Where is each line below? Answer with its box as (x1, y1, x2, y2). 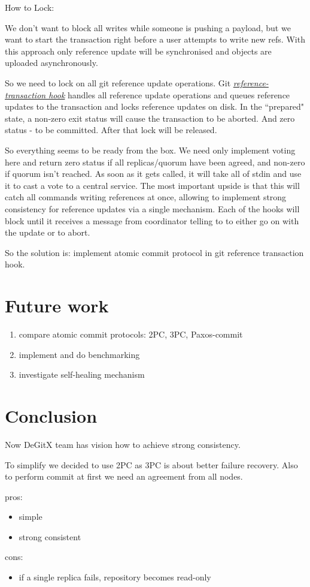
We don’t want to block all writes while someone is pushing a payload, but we (5, 21, 291, 34)
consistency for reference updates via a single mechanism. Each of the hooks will (5, 202, 300, 215)
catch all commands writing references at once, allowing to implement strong (5, 191, 287, 203)
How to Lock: (5, 1, 54, 13)
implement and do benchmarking (19, 348, 140, 360)
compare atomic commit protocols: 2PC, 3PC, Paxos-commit (19, 328, 243, 340)
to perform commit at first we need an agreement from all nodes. (5, 470, 243, 483)
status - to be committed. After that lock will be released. (5, 124, 217, 136)
